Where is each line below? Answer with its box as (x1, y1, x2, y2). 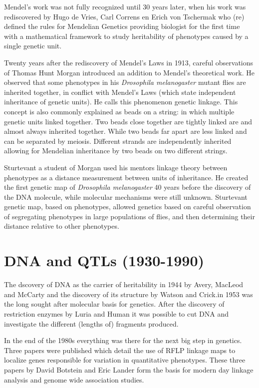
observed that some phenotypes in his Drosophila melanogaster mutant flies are (4, 77, 246, 87)
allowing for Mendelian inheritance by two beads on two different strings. (4, 145, 228, 156)
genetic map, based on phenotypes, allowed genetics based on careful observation (4, 201, 251, 212)
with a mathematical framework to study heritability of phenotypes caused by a (4, 30, 249, 41)
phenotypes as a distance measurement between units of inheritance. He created (4, 172, 249, 182)
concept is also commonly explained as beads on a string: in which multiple (4, 106, 235, 116)
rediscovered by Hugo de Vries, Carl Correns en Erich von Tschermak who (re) (4, 11, 245, 21)
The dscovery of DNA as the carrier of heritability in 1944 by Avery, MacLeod (4, 279, 244, 290)
